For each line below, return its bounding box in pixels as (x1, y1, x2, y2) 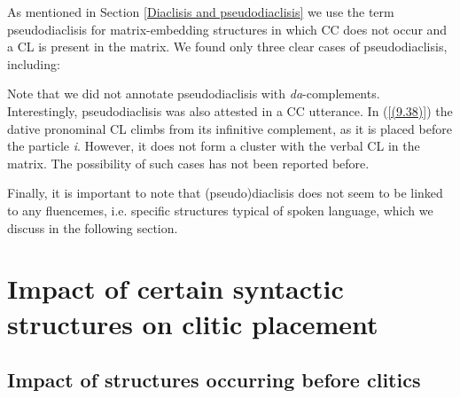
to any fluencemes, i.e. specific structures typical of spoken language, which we (7, 200, 433, 219)
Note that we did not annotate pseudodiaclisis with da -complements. (7, 84, 380, 103)
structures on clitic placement (7, 305, 378, 341)
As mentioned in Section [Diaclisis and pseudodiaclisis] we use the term (7, 3, 394, 20)
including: (7, 54, 60, 73)
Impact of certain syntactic (7, 270, 344, 307)
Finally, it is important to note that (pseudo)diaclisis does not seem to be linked (7, 183, 443, 202)
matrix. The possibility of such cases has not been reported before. (7, 153, 370, 172)
